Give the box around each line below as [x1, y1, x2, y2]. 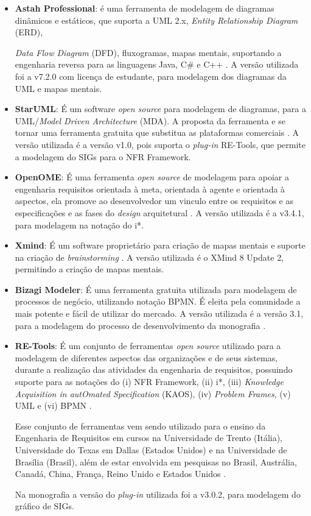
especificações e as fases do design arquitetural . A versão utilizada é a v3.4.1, [15, 206, 304, 219]
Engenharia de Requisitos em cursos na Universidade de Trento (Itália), [15, 431, 283, 444]
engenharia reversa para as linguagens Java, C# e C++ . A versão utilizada [15, 58, 299, 71]
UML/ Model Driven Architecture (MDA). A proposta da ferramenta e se [15, 114, 285, 127]
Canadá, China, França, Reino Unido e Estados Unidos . [15, 467, 226, 480]
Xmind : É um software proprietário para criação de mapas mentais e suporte [15, 239, 306, 252]
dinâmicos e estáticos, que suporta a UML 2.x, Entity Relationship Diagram [15, 13, 298, 26]
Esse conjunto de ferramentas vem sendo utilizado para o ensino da [15, 419, 266, 432]
